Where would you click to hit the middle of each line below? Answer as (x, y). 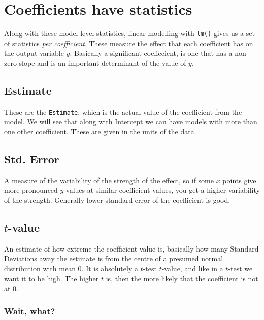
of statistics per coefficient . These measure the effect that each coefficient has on (129, 43)
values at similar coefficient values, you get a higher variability (163, 190)
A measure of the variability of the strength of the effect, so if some (109, 180)
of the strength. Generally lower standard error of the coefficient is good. (117, 200)
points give (239, 180)
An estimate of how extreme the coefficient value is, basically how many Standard (131, 248)
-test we (240, 268)
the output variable (34, 53)
